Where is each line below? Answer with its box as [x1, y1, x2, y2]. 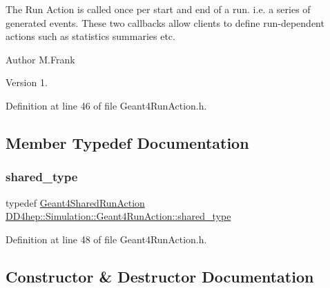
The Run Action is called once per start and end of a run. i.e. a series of [6, 2, 311, 16]
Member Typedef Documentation [6, 132, 249, 153]
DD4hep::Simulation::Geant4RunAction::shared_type [6, 209, 231, 223]
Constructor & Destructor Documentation [6, 265, 314, 287]
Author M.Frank [6, 52, 75, 66]
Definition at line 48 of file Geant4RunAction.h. [6, 232, 207, 246]
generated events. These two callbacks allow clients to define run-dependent [6, 15, 324, 30]
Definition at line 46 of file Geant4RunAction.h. [6, 98, 207, 112]
